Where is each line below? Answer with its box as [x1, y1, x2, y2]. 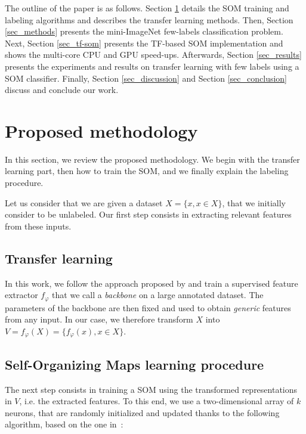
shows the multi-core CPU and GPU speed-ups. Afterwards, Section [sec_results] [5, 48, 302, 61]
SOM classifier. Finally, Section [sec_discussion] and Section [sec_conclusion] [5, 72, 288, 84]
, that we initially [222, 196, 286, 209]
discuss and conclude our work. [5, 83, 119, 96]
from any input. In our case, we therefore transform [5, 313, 193, 325]
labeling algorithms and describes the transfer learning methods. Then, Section [5, 13, 293, 26]
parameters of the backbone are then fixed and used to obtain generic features [5, 301, 291, 314]
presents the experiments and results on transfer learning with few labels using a [5, 60, 299, 72]
